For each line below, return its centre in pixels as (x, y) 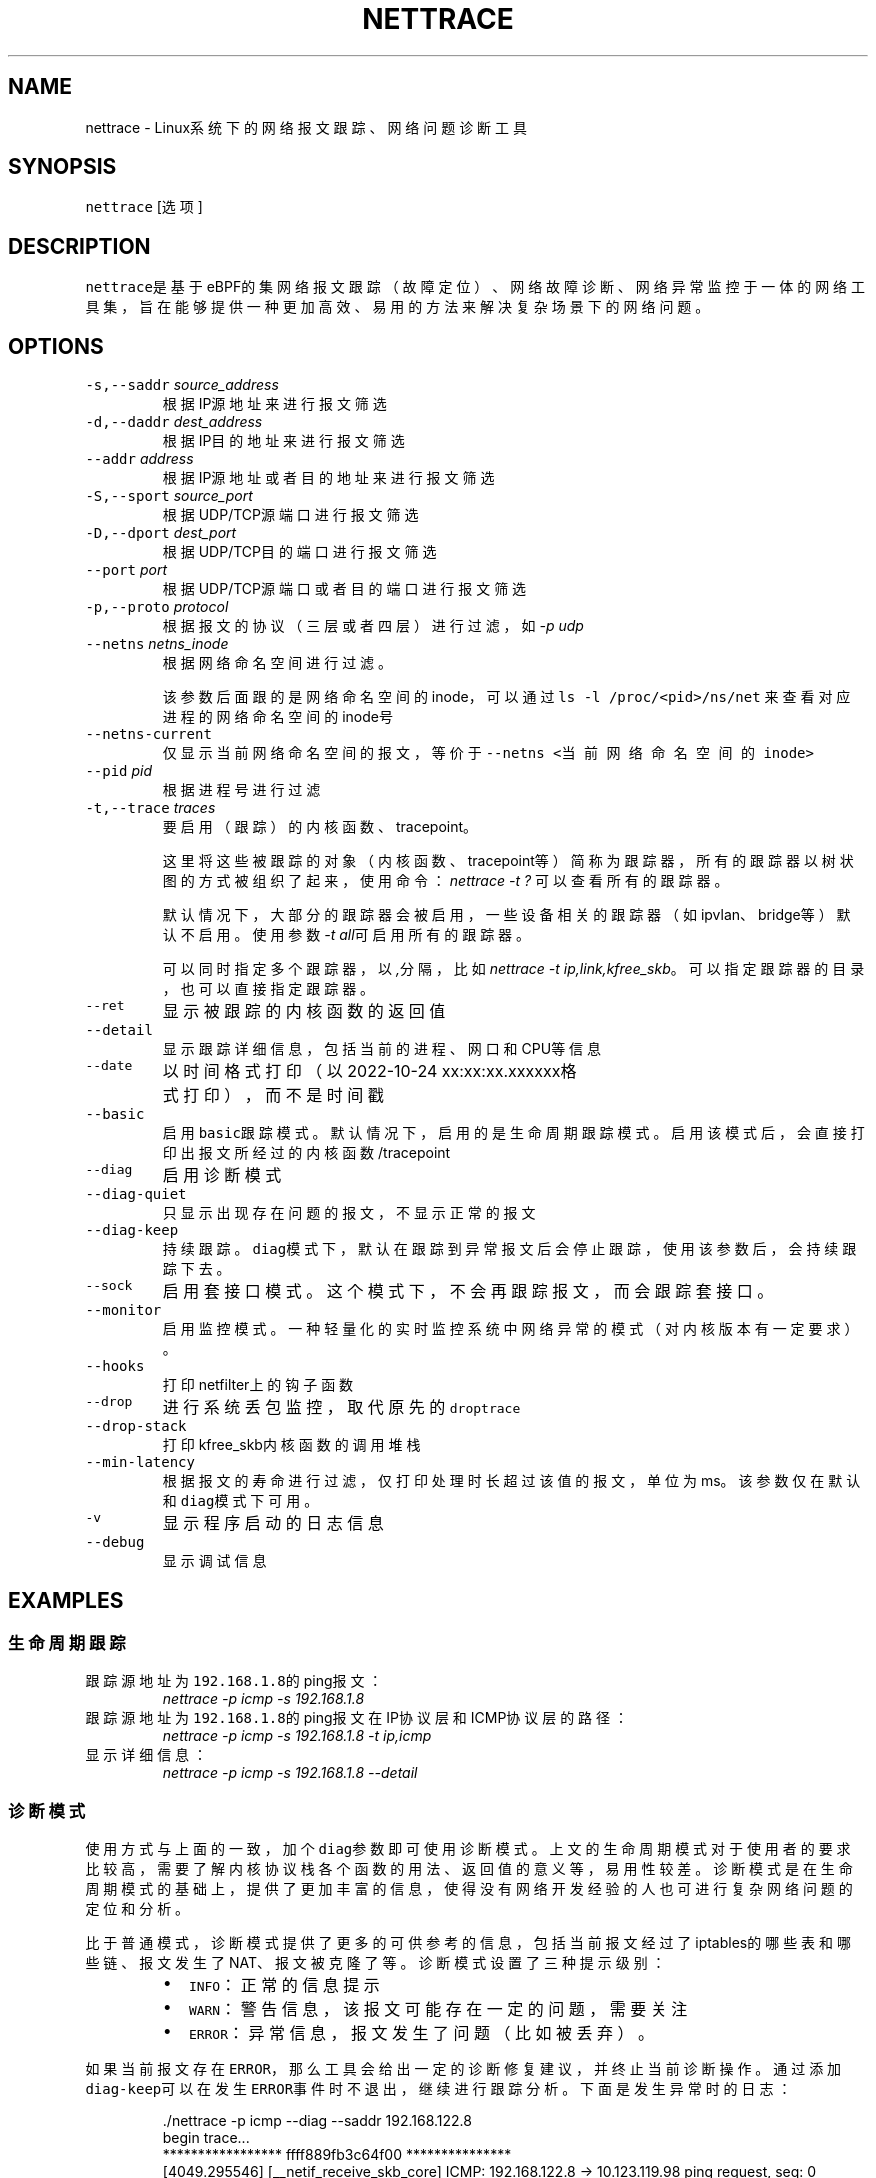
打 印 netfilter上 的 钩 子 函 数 (258, 1385)
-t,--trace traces (150, 808)
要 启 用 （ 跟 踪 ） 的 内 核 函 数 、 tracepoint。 (320, 827)
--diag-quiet (136, 1194)
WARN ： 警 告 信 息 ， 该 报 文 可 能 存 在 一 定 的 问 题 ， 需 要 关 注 (438, 2009)
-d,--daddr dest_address (174, 422)
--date (109, 1066)
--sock (109, 1286)
